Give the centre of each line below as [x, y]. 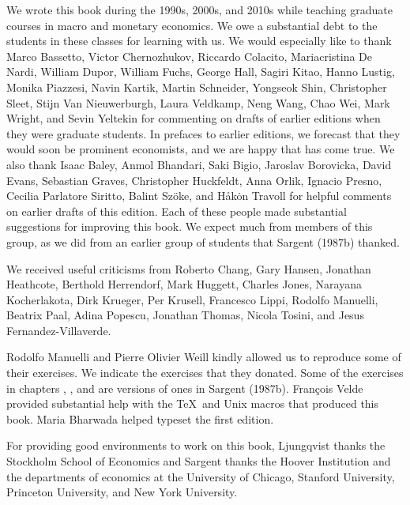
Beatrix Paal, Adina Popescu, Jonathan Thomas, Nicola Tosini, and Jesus [185, 315]
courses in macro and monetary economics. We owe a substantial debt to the [192, 25]
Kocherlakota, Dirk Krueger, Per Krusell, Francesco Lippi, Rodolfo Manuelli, [192, 299]
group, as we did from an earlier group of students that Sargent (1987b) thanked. [203, 241]
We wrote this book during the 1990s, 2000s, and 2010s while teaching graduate [199, 9]
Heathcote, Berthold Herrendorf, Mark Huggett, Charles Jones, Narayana [184, 284]
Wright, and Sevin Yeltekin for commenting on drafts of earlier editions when [194, 118]
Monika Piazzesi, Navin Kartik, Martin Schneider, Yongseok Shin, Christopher [197, 87]
